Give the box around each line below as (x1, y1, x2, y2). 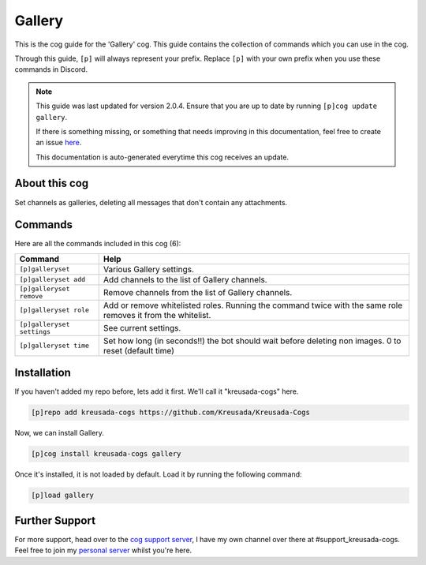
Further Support (14, 514, 96, 527)
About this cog (14, 177, 89, 190)
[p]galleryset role (19, 306, 90, 315)
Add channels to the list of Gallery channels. (103, 274, 267, 285)
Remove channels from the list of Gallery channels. (103, 286, 293, 297)
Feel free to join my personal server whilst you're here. (14, 545, 192, 556)
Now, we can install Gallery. (14, 428, 104, 438)
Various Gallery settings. (103, 264, 195, 275)
